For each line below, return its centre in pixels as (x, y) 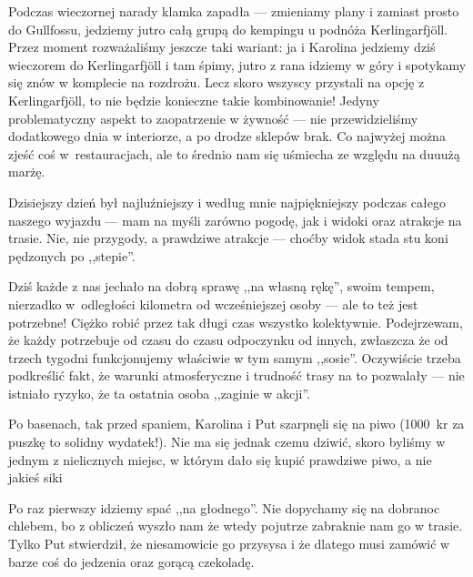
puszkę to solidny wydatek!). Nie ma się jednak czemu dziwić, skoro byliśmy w (227, 442)
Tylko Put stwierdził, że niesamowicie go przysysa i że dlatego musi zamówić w (229, 544)
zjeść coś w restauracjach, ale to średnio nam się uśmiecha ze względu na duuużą (234, 153)
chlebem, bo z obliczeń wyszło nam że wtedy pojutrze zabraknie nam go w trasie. (236, 526)
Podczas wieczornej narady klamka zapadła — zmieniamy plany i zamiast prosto (234, 11)
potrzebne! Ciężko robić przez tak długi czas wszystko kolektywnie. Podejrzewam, (236, 322)
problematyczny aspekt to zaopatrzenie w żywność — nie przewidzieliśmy (213, 118)
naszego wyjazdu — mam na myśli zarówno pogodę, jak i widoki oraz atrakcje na (235, 220)
